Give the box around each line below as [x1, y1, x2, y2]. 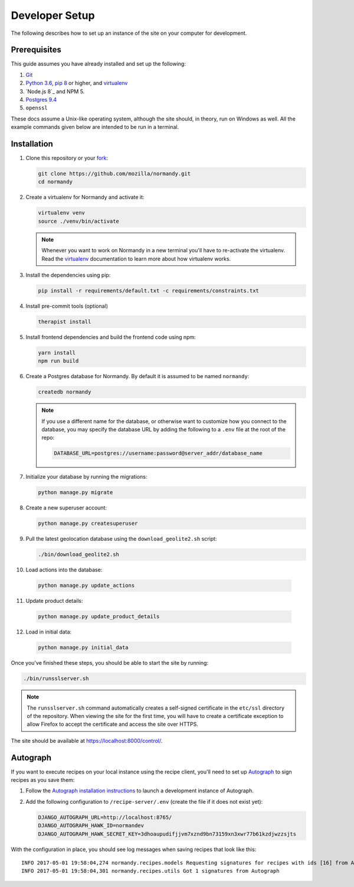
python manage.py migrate [38, 489, 113, 496]
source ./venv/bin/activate [38, 217, 119, 225]
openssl [25, 105, 48, 112]
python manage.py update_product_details [38, 613, 160, 620]
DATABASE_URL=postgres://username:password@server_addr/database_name [54, 450, 263, 457]
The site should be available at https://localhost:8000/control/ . [11, 737, 163, 744]
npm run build [38, 358, 79, 365]
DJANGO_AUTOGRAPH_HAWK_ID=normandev [38, 822, 145, 829]
